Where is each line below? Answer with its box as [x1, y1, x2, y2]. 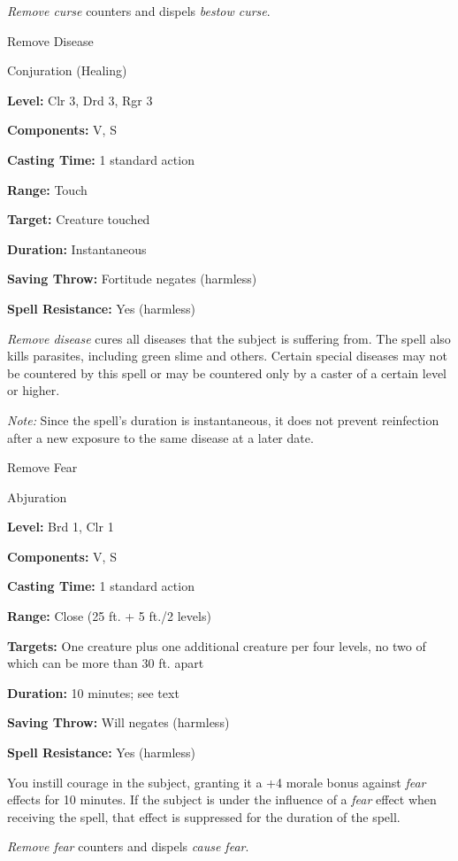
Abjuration [7, 487, 67, 506]
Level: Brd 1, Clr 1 [7, 517, 114, 536]
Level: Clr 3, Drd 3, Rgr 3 [7, 90, 153, 109]
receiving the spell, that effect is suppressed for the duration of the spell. [7, 807, 401, 826]
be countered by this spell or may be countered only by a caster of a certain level [7, 363, 447, 382]
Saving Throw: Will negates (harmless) [7, 713, 230, 732]
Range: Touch [7, 180, 88, 198]
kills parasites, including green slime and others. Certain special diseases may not [7, 346, 447, 365]
